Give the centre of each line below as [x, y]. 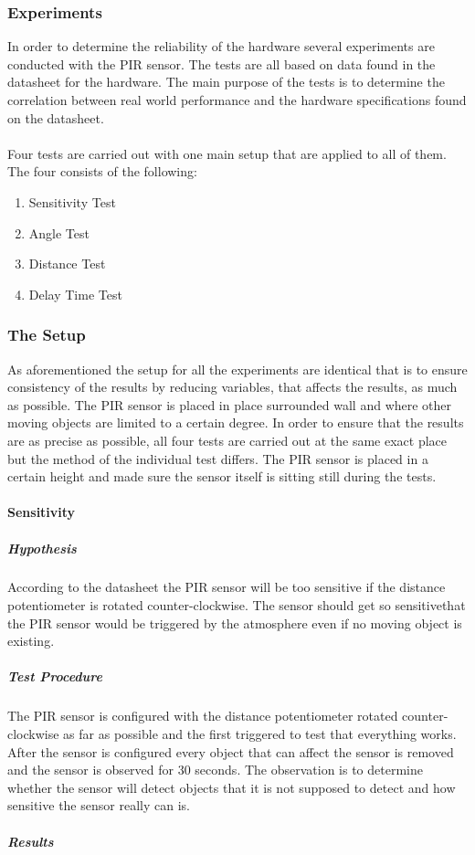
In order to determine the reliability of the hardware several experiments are [221, 46]
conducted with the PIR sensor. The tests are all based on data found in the [222, 63]
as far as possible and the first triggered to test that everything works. [260, 734]
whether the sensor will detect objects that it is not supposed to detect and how [232, 787]
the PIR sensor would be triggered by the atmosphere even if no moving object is [235, 623]
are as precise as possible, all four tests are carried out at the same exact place [227, 440]
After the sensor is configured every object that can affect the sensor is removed [231, 751]
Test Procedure [55, 676]
